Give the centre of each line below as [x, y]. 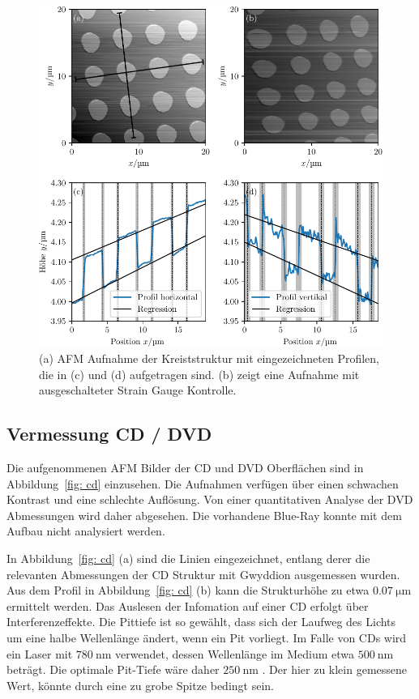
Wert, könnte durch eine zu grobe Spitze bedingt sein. [140, 685]
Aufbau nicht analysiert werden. [86, 531]
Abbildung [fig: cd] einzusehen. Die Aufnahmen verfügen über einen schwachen [203, 483]
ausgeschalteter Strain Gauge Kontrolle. [138, 390]
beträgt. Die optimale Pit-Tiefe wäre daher [113, 669]
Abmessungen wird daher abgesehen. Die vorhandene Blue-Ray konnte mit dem [204, 515]
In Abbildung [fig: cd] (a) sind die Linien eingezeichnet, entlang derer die [188, 558]
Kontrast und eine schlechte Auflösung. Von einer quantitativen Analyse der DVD [210, 499]
